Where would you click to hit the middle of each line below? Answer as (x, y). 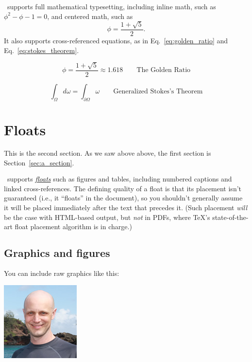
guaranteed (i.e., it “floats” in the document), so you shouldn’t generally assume (123, 198)
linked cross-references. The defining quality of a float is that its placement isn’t (123, 188)
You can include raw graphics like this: (62, 273)
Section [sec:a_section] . (39, 162)
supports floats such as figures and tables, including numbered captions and (119, 179)
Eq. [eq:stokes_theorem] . (42, 50)
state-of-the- (230, 217)
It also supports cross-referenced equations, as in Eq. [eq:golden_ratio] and (116, 41)
